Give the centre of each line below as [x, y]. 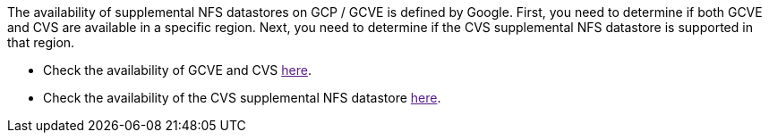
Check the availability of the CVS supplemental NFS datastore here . [242, 98]
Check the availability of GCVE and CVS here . [177, 70]
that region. [41, 42]
